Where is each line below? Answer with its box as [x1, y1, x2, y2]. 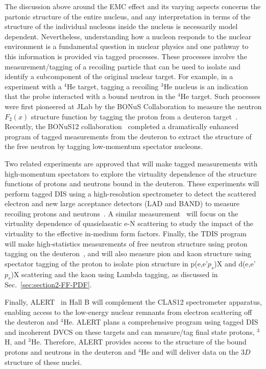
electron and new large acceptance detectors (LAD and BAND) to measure [5, 198, 239, 209]
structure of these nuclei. [5, 356, 82, 367]
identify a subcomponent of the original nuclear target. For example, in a [5, 71, 233, 82]
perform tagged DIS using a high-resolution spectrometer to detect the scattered [5, 188, 256, 199]
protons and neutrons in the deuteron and [5, 347, 136, 357]
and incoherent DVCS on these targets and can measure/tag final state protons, [5, 326, 255, 337]
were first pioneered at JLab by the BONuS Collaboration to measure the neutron [5, 101, 262, 111]
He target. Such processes [180, 91, 260, 102]
